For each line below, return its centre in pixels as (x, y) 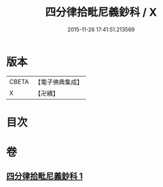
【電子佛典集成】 (59, 82)
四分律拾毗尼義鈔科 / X (101, 12)
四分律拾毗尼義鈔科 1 (45, 176)
